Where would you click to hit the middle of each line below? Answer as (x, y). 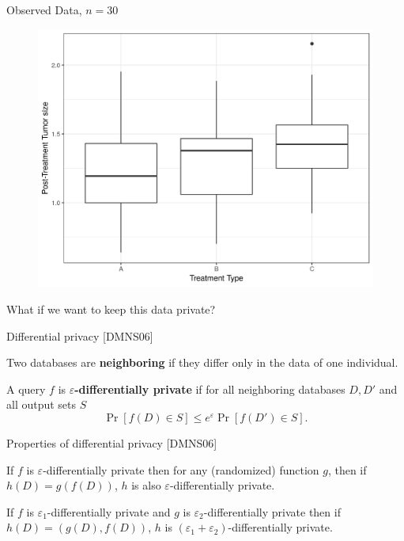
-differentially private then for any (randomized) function (181, 469)
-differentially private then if (272, 511)
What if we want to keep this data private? (111, 309)
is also (146, 485)
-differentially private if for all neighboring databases (210, 389)
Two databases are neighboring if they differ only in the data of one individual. (202, 362)
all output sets (42, 404)
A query (26, 389)
